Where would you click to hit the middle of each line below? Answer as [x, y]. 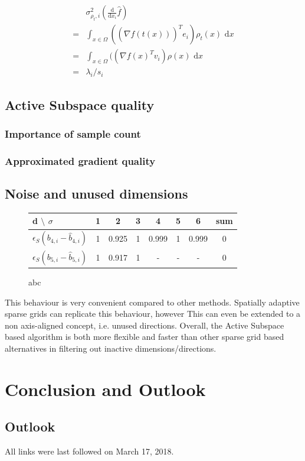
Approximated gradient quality [80, 160]
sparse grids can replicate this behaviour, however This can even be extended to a [153, 314]
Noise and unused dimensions [96, 194]
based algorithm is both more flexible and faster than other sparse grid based [145, 337]
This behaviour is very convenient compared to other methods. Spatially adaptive [152, 302]
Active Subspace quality [80, 104]
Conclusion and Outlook [105, 389]
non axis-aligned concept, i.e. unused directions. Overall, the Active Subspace [145, 325]
